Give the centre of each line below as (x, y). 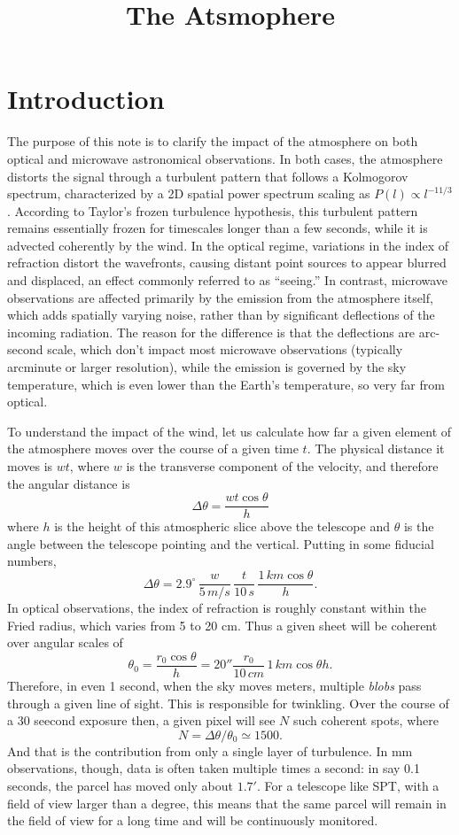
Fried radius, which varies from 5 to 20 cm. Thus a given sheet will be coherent (222, 625)
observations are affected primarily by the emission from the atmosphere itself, (220, 297)
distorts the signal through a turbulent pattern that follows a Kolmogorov (208, 176)
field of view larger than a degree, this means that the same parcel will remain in (227, 803)
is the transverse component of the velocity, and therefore (282, 466)
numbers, (32, 561)
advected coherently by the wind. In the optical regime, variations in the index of (228, 245)
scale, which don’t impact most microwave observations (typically (225, 349)
